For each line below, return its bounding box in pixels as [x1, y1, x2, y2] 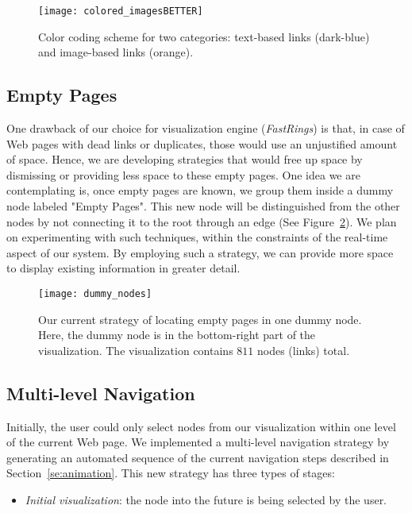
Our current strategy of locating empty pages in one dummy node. [38, 310, 362, 327]
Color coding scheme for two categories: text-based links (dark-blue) [38, 28, 370, 44]
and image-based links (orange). [38, 44, 194, 60]
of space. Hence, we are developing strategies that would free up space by [6, 151, 363, 168]
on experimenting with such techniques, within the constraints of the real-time [6, 229, 388, 245]
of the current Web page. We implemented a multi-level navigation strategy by [6, 434, 390, 450]
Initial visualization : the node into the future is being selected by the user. [25, 492, 387, 507]
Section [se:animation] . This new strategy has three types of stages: [6, 465, 335, 481]
